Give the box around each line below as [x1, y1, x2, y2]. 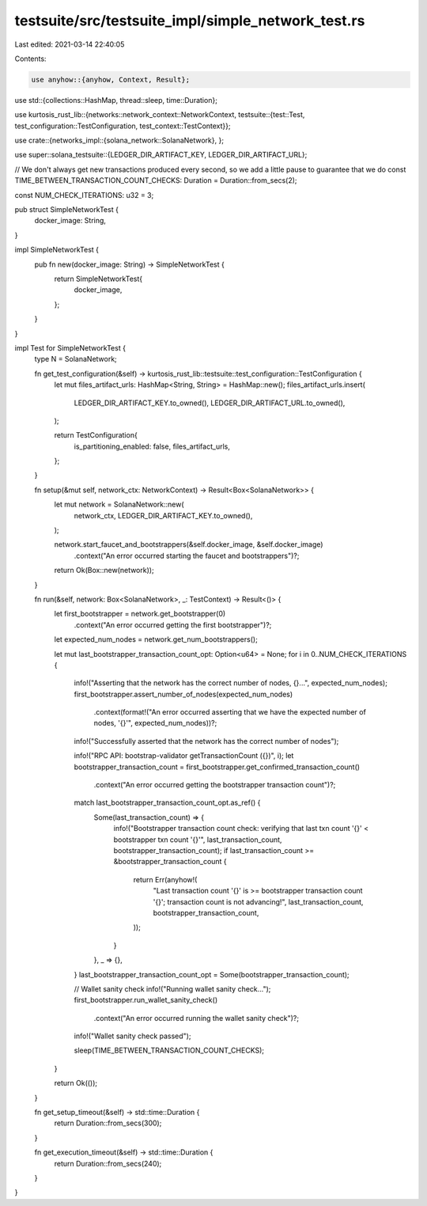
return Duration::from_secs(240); [54, 1159, 162, 1168]
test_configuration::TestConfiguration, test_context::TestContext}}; [14, 121, 231, 131]
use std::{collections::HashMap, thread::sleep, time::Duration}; [14, 95, 217, 104]
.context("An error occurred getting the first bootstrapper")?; [74, 620, 272, 629]
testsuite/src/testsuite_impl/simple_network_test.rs [14, 12, 365, 29]
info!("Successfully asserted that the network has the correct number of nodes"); [74, 736, 339, 745]
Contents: [14, 54, 47, 63]
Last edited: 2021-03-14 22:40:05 [14, 40, 125, 49]
